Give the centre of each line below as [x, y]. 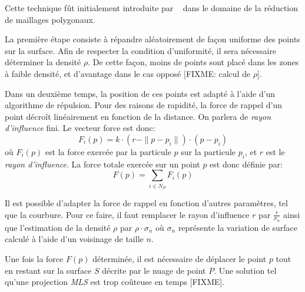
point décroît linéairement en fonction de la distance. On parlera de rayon [138, 116]
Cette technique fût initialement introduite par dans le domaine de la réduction [152, 8]
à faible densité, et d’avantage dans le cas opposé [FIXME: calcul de [128, 73]
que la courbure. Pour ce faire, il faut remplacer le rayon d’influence [127, 214]
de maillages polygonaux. [50, 19]
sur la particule [208, 151]
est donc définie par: [246, 164]
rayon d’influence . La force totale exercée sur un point [102, 164]
